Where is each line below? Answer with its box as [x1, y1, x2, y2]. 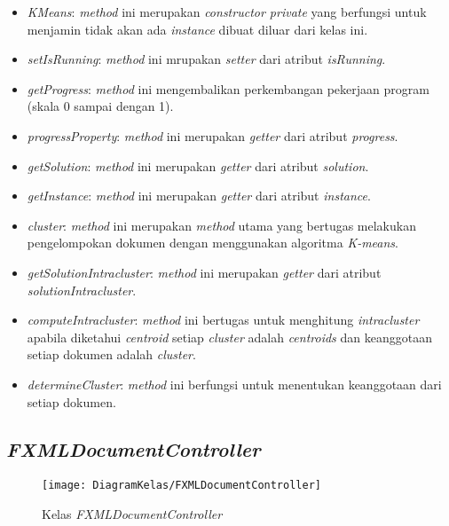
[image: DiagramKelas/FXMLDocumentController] [42, 479, 321, 492]
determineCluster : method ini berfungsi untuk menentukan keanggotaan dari [27, 374, 442, 393]
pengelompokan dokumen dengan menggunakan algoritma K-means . [27, 233, 399, 252]
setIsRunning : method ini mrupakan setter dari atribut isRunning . [27, 50, 386, 68]
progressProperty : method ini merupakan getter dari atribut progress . [27, 126, 398, 145]
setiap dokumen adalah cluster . [27, 345, 196, 364]
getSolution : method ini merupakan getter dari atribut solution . [27, 156, 369, 175]
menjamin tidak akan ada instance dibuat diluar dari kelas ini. [27, 20, 368, 38]
